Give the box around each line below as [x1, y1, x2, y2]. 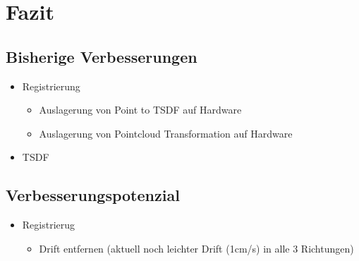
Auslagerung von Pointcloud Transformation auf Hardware [39, 126, 293, 140]
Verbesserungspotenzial [6, 184, 180, 206]
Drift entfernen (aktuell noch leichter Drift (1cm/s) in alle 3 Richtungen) [39, 241, 354, 255]
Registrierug [22, 217, 75, 232]
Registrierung [22, 78, 80, 93]
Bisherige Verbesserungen [6, 45, 197, 67]
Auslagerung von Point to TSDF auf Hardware [39, 102, 242, 117]
